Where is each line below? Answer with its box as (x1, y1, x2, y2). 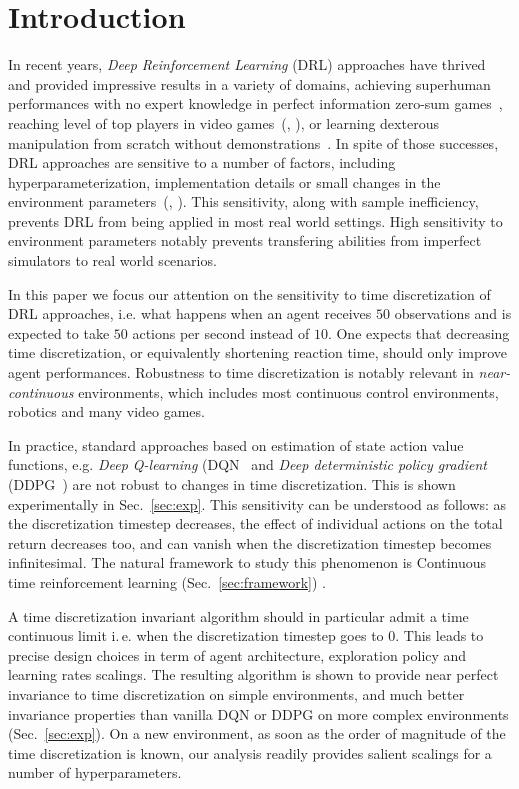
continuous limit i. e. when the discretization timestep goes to (8, 625, 384, 646)
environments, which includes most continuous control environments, (78, 381, 499, 402)
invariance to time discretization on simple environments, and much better (8, 683, 465, 704)
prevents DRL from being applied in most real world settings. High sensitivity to (8, 210, 503, 231)
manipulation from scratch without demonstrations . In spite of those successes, (8, 132, 499, 153)
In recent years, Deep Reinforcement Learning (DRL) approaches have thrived (8, 54, 486, 75)
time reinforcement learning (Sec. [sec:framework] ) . (8, 571, 327, 592)
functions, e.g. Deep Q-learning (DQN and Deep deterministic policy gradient (8, 454, 487, 475)
